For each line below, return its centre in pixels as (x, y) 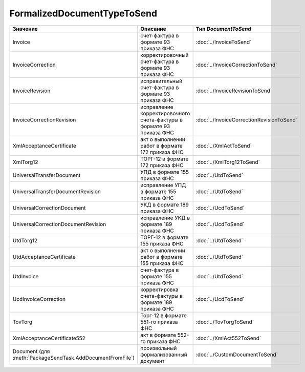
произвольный (158, 348)
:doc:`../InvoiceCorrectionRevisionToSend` (247, 119)
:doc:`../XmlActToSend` (224, 146)
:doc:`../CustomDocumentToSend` (237, 355)
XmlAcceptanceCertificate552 (49, 338)
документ (152, 361)
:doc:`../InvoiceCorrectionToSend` (236, 65)
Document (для (31, 351)
